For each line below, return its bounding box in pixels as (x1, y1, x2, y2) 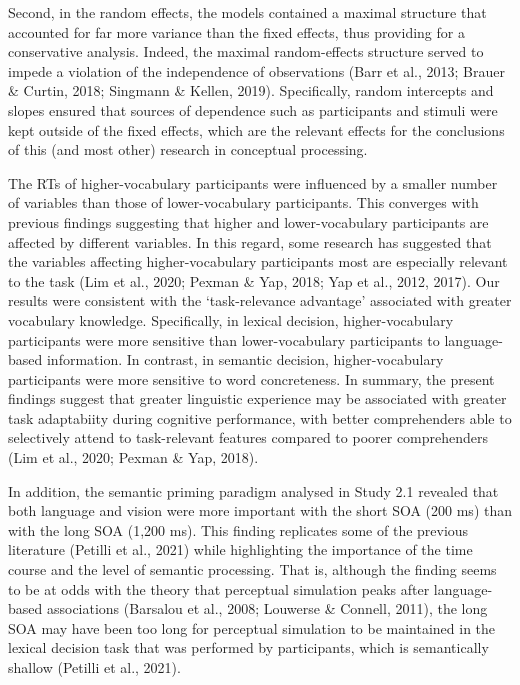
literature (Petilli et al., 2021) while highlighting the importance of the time (8, 539, 473, 560)
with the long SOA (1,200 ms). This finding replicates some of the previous (8, 519, 469, 540)
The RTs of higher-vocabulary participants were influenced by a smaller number (8, 172, 498, 193)
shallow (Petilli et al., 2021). (8, 657, 181, 677)
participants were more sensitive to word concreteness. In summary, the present (8, 368, 495, 389)
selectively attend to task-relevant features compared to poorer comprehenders (8, 427, 489, 448)
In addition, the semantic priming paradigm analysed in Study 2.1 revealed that (8, 480, 499, 501)
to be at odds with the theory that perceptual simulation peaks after (8, 578, 430, 599)
